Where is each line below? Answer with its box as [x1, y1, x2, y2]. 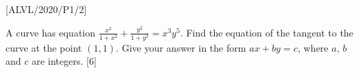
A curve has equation [6, 25, 96, 39]
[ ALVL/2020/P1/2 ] [6, 2, 87, 16]
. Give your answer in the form [115, 40, 246, 54]
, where [298, 40, 329, 54]
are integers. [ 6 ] [31, 54, 97, 68]
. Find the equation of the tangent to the [180, 25, 353, 39]
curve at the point [6, 40, 82, 54]
